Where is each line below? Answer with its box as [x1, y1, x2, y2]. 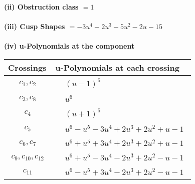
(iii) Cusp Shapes [4, 21, 65, 32]
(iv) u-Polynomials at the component [4, 41, 135, 51]
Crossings [8, 61, 47, 73]
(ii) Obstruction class [4, 2, 79, 12]
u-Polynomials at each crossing [55, 61, 179, 73]
